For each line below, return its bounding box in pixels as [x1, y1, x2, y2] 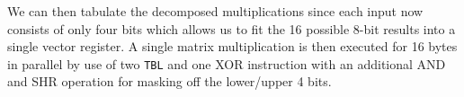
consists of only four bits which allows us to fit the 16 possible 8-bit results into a [7, 19, 456, 38]
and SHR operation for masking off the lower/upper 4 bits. [7, 72, 332, 91]
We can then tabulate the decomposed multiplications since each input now [7, 2, 424, 20]
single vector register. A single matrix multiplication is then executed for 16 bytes [7, 37, 458, 56]
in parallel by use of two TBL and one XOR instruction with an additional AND [7, 54, 446, 73]
